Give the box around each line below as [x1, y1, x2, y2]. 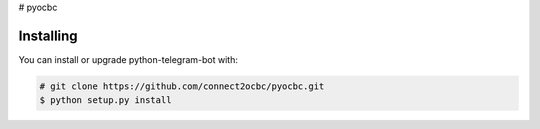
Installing [18, 27, 79, 44]
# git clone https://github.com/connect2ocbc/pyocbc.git [39, 80, 325, 92]
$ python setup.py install [39, 95, 172, 106]
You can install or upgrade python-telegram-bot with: [18, 53, 239, 65]
